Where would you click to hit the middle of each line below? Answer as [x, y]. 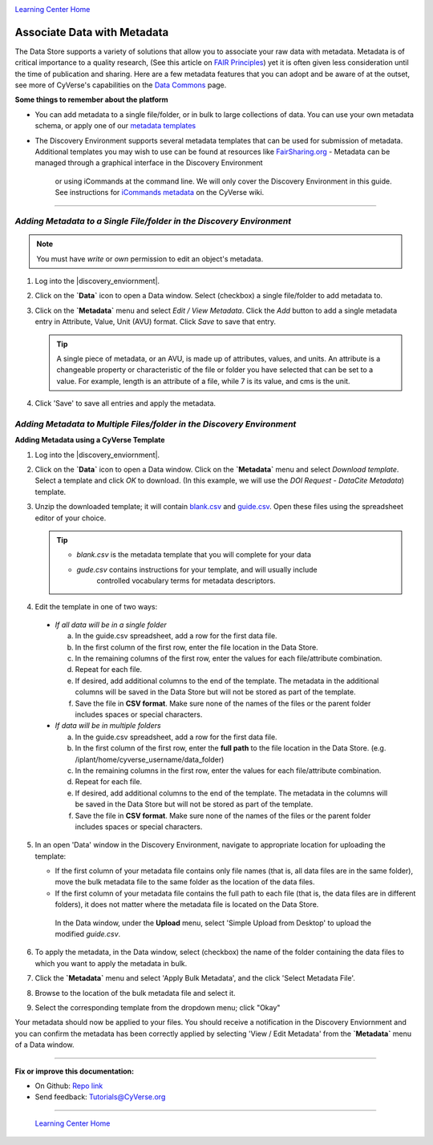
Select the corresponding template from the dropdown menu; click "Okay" [158, 1007]
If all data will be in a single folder [111, 625]
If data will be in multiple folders [108, 726]
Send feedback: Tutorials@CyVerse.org [100, 1097]
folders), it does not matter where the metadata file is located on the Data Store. [187, 904]
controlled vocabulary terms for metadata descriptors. [186, 581]
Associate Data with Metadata [92, 32]
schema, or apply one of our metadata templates [115, 126]
